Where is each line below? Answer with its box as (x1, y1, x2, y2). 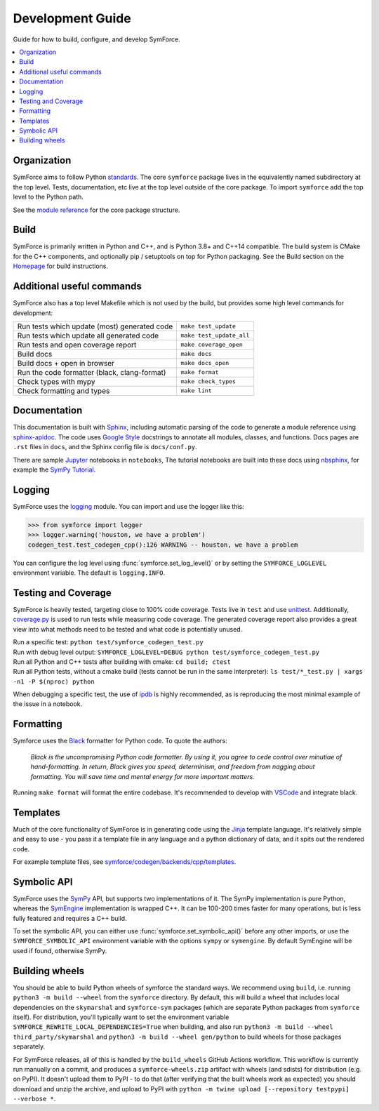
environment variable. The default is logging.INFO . (13, 568, 166, 577)
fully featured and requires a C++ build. (13, 914, 127, 922)
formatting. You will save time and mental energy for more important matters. (30, 772, 255, 780)
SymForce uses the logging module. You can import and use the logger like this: (13, 502, 245, 510)
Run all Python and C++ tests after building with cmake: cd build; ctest (13, 657, 232, 666)
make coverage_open (180, 341, 244, 349)
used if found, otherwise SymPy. (13, 946, 107, 954)
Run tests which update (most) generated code (17, 321, 173, 331)
